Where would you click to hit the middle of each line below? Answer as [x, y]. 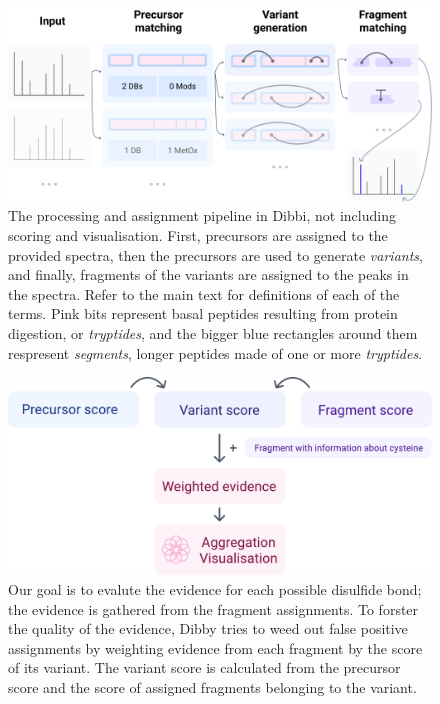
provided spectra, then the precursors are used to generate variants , [215, 254]
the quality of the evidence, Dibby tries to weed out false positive [208, 628]
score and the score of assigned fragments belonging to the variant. [212, 687]
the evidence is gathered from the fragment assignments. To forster [213, 608]
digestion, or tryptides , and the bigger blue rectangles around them [213, 332]
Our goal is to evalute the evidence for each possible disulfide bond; [215, 589]
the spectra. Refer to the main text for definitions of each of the [204, 293]
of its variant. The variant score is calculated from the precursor [204, 667]
